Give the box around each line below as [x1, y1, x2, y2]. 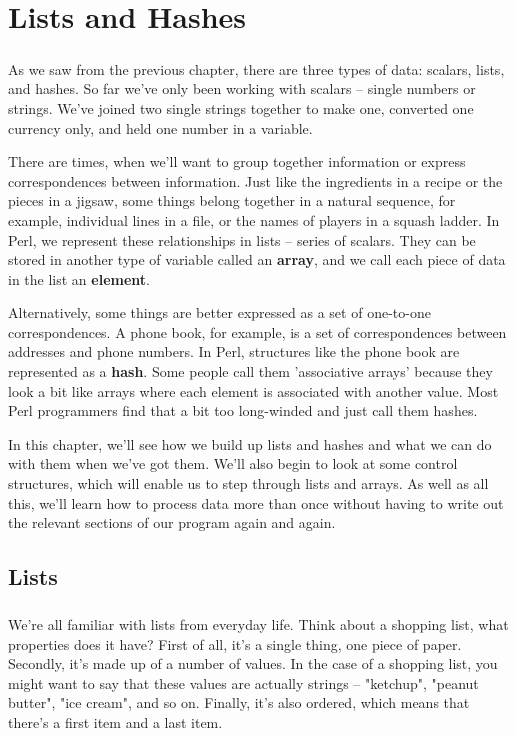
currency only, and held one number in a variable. [8, 117, 313, 138]
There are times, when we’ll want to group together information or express [8, 151, 466, 172]
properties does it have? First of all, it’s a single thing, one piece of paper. [8, 633, 462, 654]
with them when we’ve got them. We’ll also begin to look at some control [8, 453, 458, 474]
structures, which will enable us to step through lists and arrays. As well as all [8, 473, 489, 494]
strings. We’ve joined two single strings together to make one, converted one [8, 97, 474, 118]
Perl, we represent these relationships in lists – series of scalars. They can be [8, 229, 476, 250]
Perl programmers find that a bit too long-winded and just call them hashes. [8, 400, 478, 421]
